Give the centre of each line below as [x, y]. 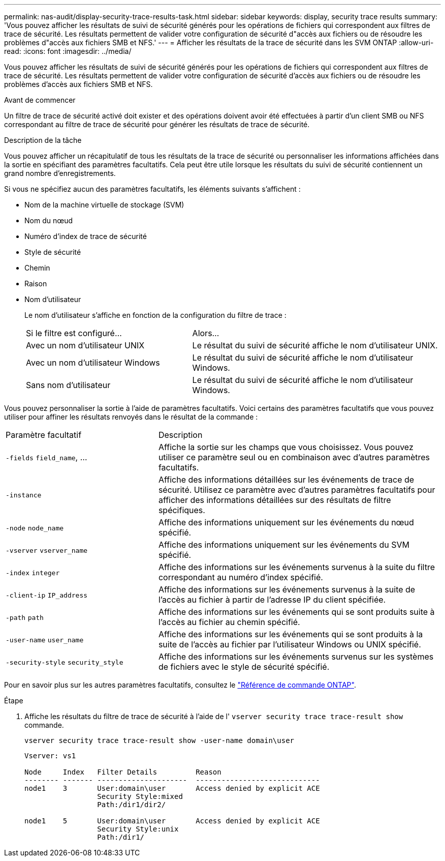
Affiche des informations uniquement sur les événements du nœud [286, 522]
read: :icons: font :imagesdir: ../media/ [68, 51]
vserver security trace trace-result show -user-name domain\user [160, 740]
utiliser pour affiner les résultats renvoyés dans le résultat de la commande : [131, 417]
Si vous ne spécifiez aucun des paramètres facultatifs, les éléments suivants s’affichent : [152, 189]
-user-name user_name [45, 640]
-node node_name [35, 528]
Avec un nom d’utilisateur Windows [93, 363]
